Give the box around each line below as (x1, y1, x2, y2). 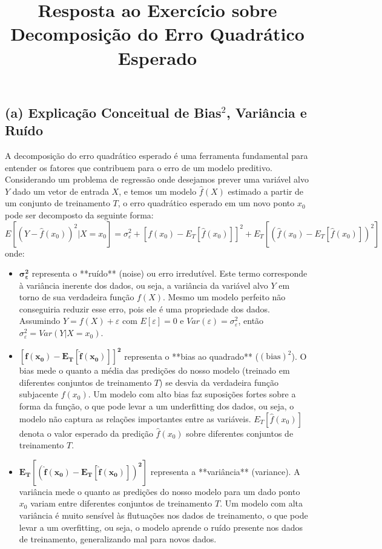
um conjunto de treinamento (5, 197, 110, 209)
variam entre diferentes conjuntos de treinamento (30, 497, 212, 510)
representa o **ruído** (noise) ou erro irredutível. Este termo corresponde (31, 267, 308, 280)
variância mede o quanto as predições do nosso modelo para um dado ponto (19, 485, 300, 497)
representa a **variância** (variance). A (150, 465, 300, 477)
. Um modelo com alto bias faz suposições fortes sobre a (88, 388, 296, 400)
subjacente (19, 388, 59, 400)
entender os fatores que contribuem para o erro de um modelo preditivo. (5, 161, 272, 173)
